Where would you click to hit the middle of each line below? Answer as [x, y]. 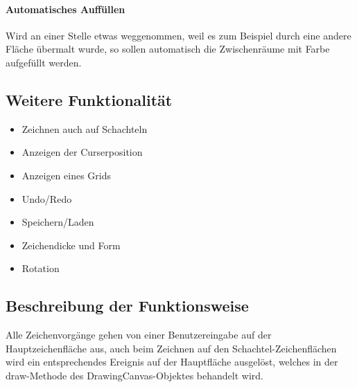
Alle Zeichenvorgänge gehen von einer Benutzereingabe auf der [139, 335]
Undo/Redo [47, 198]
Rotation [41, 268]
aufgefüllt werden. [44, 62]
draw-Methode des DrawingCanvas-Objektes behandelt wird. [134, 375]
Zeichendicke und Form [71, 245]
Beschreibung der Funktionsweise [127, 306]
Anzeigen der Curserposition [82, 152]
